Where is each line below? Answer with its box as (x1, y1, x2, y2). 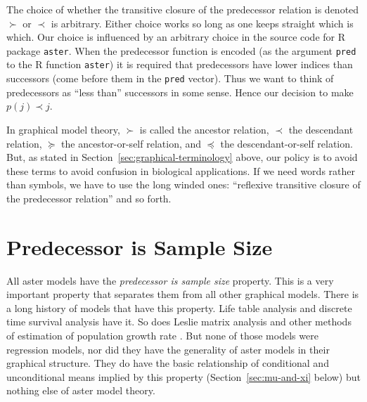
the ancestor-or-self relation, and (61, 136, 202, 150)
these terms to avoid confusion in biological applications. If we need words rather (6, 163, 355, 178)
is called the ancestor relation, (139, 122, 269, 136)
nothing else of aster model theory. (6, 383, 155, 398)
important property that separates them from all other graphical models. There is (6, 287, 359, 301)
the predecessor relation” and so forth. (6, 190, 172, 205)
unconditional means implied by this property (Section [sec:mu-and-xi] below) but (6, 369, 361, 384)
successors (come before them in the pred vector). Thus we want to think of (6, 71, 334, 86)
